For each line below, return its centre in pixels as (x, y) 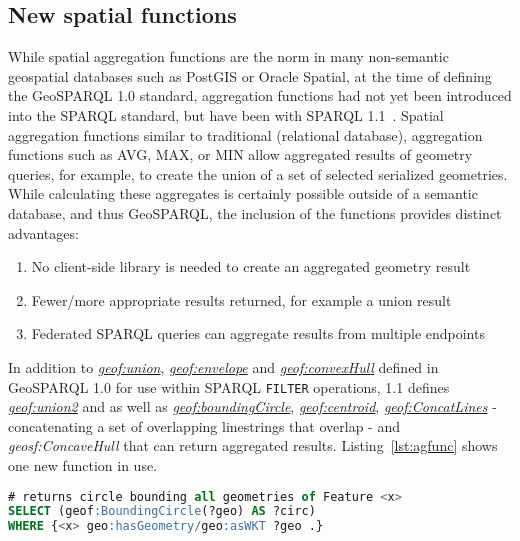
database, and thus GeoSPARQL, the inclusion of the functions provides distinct (255, 212)
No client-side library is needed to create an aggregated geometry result (251, 266)
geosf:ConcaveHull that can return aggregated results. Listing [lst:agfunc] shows (253, 445)
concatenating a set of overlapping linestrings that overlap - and (204, 425)
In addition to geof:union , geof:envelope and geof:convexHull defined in (223, 366)
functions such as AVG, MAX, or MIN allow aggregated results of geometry (240, 154)
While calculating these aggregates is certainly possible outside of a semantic (243, 193)
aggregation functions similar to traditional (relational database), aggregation (245, 134)
